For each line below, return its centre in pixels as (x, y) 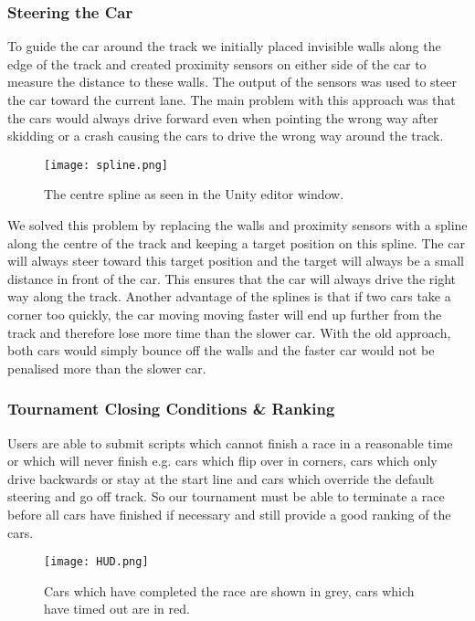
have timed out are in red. (117, 609)
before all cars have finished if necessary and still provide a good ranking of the (229, 514)
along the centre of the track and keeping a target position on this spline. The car (236, 242)
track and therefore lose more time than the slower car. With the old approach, (229, 332)
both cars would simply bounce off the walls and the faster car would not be (221, 350)
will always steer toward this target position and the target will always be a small (236, 261)
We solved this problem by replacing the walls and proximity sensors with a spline (237, 225)
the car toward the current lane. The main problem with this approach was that (232, 100)
